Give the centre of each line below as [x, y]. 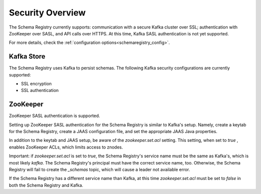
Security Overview [47, 13]
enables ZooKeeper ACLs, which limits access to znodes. [66, 147]
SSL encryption [36, 84]
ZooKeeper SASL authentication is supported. [54, 116]
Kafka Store [27, 56]
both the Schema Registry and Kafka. [46, 185]
